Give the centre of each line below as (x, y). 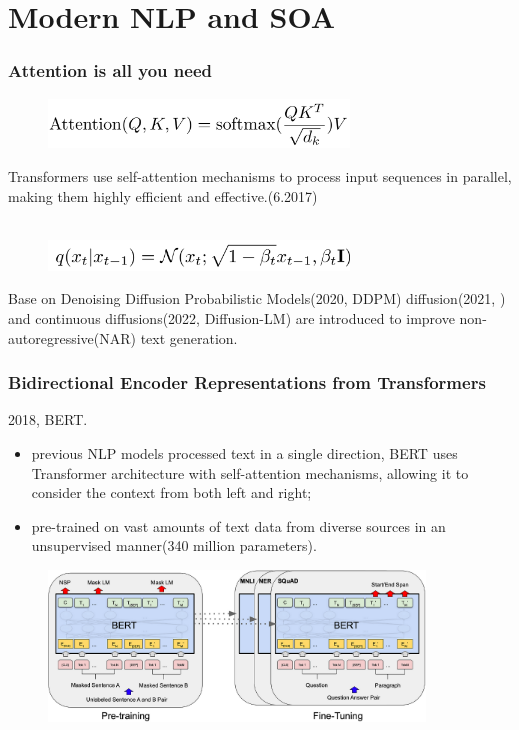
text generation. (189, 337)
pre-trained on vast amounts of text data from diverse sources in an (238, 525)
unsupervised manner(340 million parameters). (174, 545)
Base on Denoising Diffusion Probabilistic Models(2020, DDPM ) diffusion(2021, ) (257, 298)
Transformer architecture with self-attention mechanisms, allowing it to (250, 472)
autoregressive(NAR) (72, 337)
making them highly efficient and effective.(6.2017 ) (163, 195)
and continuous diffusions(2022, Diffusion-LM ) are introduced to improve (231, 318)
